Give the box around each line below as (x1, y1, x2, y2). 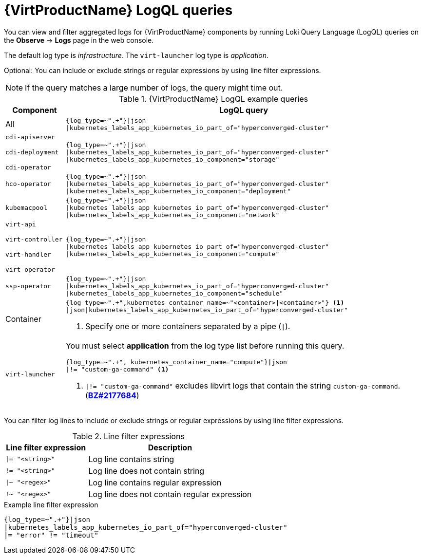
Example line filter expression (4, 500, 98, 509)
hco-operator (5, 180, 51, 187)
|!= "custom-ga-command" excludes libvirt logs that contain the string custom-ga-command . (85, 380, 401, 391)
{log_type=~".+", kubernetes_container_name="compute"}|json (65, 358, 287, 366)
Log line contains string (88, 454, 174, 464)
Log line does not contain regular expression (88, 489, 252, 499)
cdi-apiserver (5, 133, 55, 141)
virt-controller (5, 235, 63, 243)
